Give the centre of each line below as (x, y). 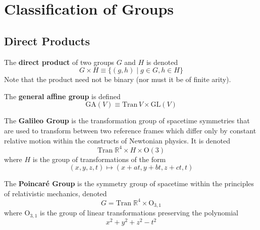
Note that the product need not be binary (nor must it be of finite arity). (118, 79)
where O (17, 213)
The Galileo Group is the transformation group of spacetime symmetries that (127, 121)
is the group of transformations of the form (99, 159)
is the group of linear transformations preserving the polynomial (139, 213)
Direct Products (47, 41)
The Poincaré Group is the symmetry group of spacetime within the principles (129, 183)
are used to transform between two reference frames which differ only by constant (130, 130)
